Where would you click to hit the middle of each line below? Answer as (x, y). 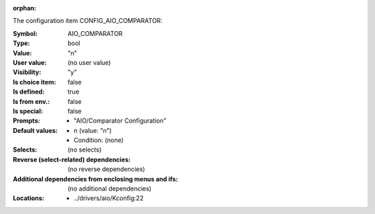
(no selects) (85, 150)
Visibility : (27, 72)
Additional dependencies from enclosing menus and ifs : (95, 179)
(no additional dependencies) (110, 189)
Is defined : (29, 92)
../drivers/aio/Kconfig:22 (109, 198)
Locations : (28, 198)
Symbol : (25, 33)
